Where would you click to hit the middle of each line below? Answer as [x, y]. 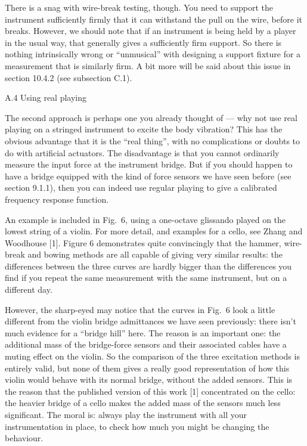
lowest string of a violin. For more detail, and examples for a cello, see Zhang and [154, 231]
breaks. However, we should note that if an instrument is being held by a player [151, 31]
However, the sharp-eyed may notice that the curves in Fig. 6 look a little [140, 309]
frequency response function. [57, 199]
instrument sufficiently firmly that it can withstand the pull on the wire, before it [153, 19]
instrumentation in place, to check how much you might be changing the [137, 426]
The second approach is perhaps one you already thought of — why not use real [151, 117]
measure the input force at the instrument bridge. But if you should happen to [149, 164]
